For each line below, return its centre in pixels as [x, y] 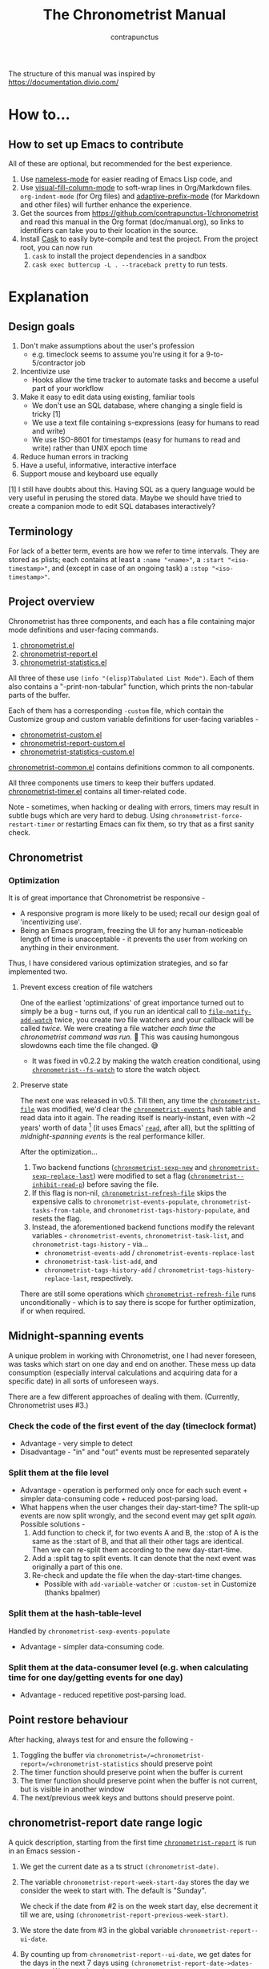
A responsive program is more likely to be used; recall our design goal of [140, 914]
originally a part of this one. [77, 1567]
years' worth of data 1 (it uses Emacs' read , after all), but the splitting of [137, 1127]
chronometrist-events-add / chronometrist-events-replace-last [149, 1252]
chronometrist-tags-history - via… [90, 1244]
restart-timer [32, 825]
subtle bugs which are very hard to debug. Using [89, 815]
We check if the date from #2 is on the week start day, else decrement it [139, 1906]
